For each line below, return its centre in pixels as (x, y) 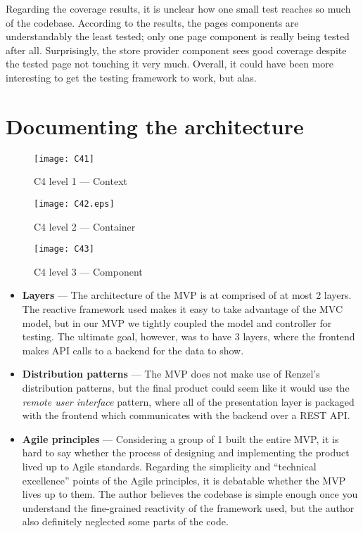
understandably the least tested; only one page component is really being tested (178, 36)
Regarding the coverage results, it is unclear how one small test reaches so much (178, 8)
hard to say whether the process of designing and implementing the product (186, 452)
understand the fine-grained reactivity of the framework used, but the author (188, 507)
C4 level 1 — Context (81, 181)
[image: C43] (64, 249)
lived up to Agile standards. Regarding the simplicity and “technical (169, 466)
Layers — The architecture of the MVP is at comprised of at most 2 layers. (187, 295)
